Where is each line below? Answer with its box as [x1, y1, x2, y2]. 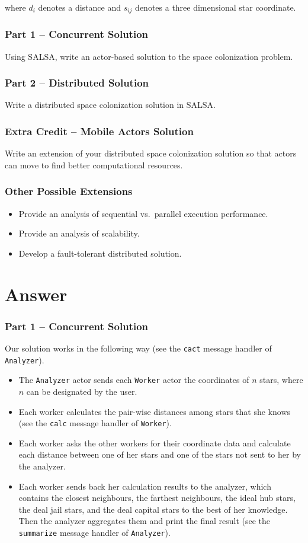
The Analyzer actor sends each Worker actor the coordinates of [18, 373, 249, 386]
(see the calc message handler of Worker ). [18, 417, 172, 429]
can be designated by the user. [26, 385, 137, 398]
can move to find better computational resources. [5, 158, 183, 171]
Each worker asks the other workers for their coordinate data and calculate [18, 436, 291, 449]
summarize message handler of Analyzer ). [18, 526, 171, 539]
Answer [5, 282, 68, 306]
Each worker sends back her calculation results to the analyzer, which [18, 480, 271, 492]
